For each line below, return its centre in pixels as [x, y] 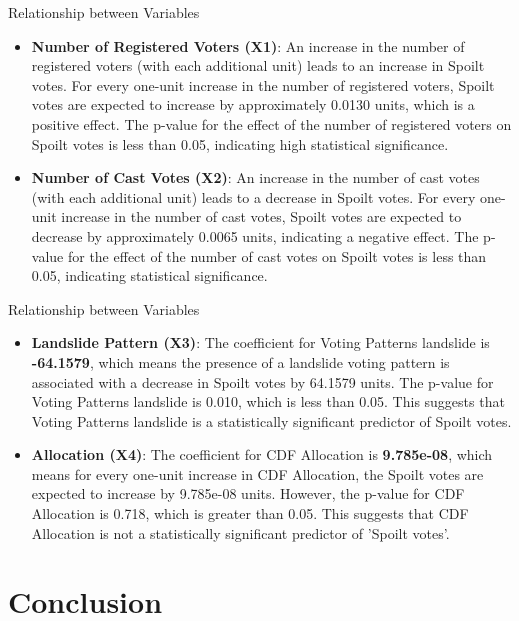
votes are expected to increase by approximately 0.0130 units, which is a [253, 104]
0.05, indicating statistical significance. [149, 275]
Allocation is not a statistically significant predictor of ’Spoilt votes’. [240, 532]
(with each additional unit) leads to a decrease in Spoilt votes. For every [253, 196]
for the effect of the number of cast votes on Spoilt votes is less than [277, 255]
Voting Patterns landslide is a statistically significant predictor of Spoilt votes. [271, 420]
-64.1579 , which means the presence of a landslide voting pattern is [240, 361]
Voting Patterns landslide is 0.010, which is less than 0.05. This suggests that [268, 401]
